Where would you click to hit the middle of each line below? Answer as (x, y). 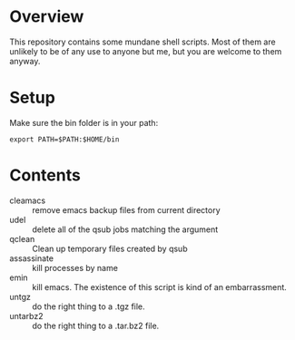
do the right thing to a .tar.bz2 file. (96, 325)
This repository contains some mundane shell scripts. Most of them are (143, 42)
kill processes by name (75, 267)
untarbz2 (26, 316)
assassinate (32, 258)
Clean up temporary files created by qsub (110, 248)
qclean (22, 238)
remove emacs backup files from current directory (126, 209)
